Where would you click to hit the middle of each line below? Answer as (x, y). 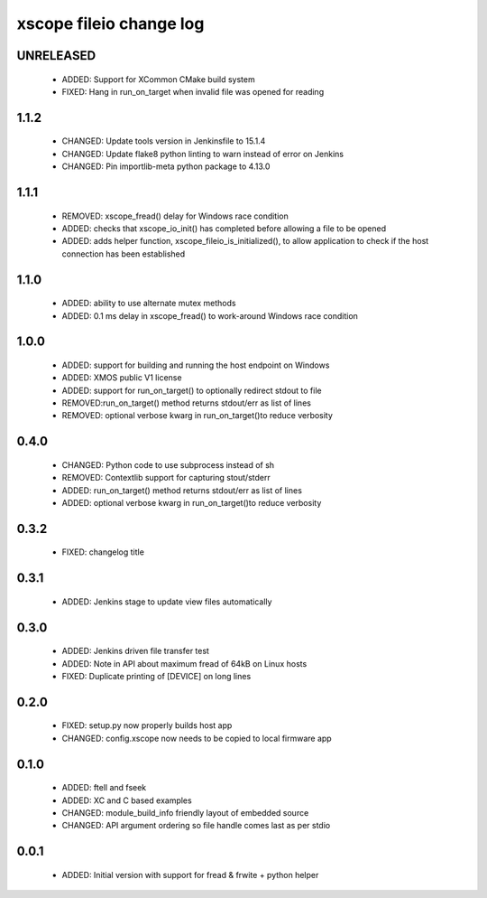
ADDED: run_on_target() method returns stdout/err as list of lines (182, 490)
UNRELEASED (56, 56)
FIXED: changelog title (103, 552)
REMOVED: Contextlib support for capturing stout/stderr (166, 478)
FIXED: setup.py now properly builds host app (147, 725)
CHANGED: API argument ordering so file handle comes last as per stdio (196, 826)
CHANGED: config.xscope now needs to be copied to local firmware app (197, 738)
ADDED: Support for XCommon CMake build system (159, 79)
